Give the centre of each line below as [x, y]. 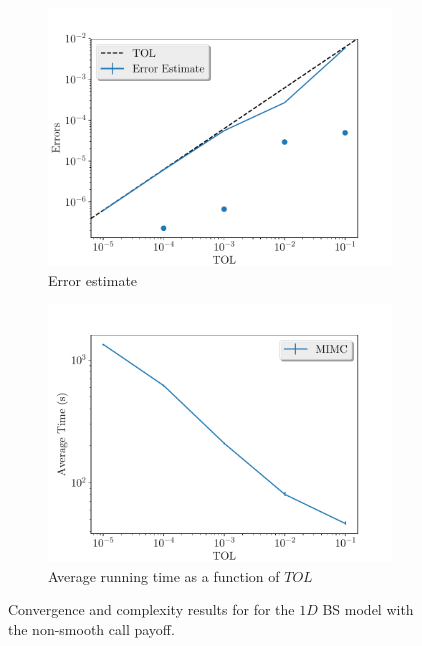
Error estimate [93, 279]
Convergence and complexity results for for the [151, 609]
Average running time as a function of [164, 575]
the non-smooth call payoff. [91, 628]
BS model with [368, 609]
